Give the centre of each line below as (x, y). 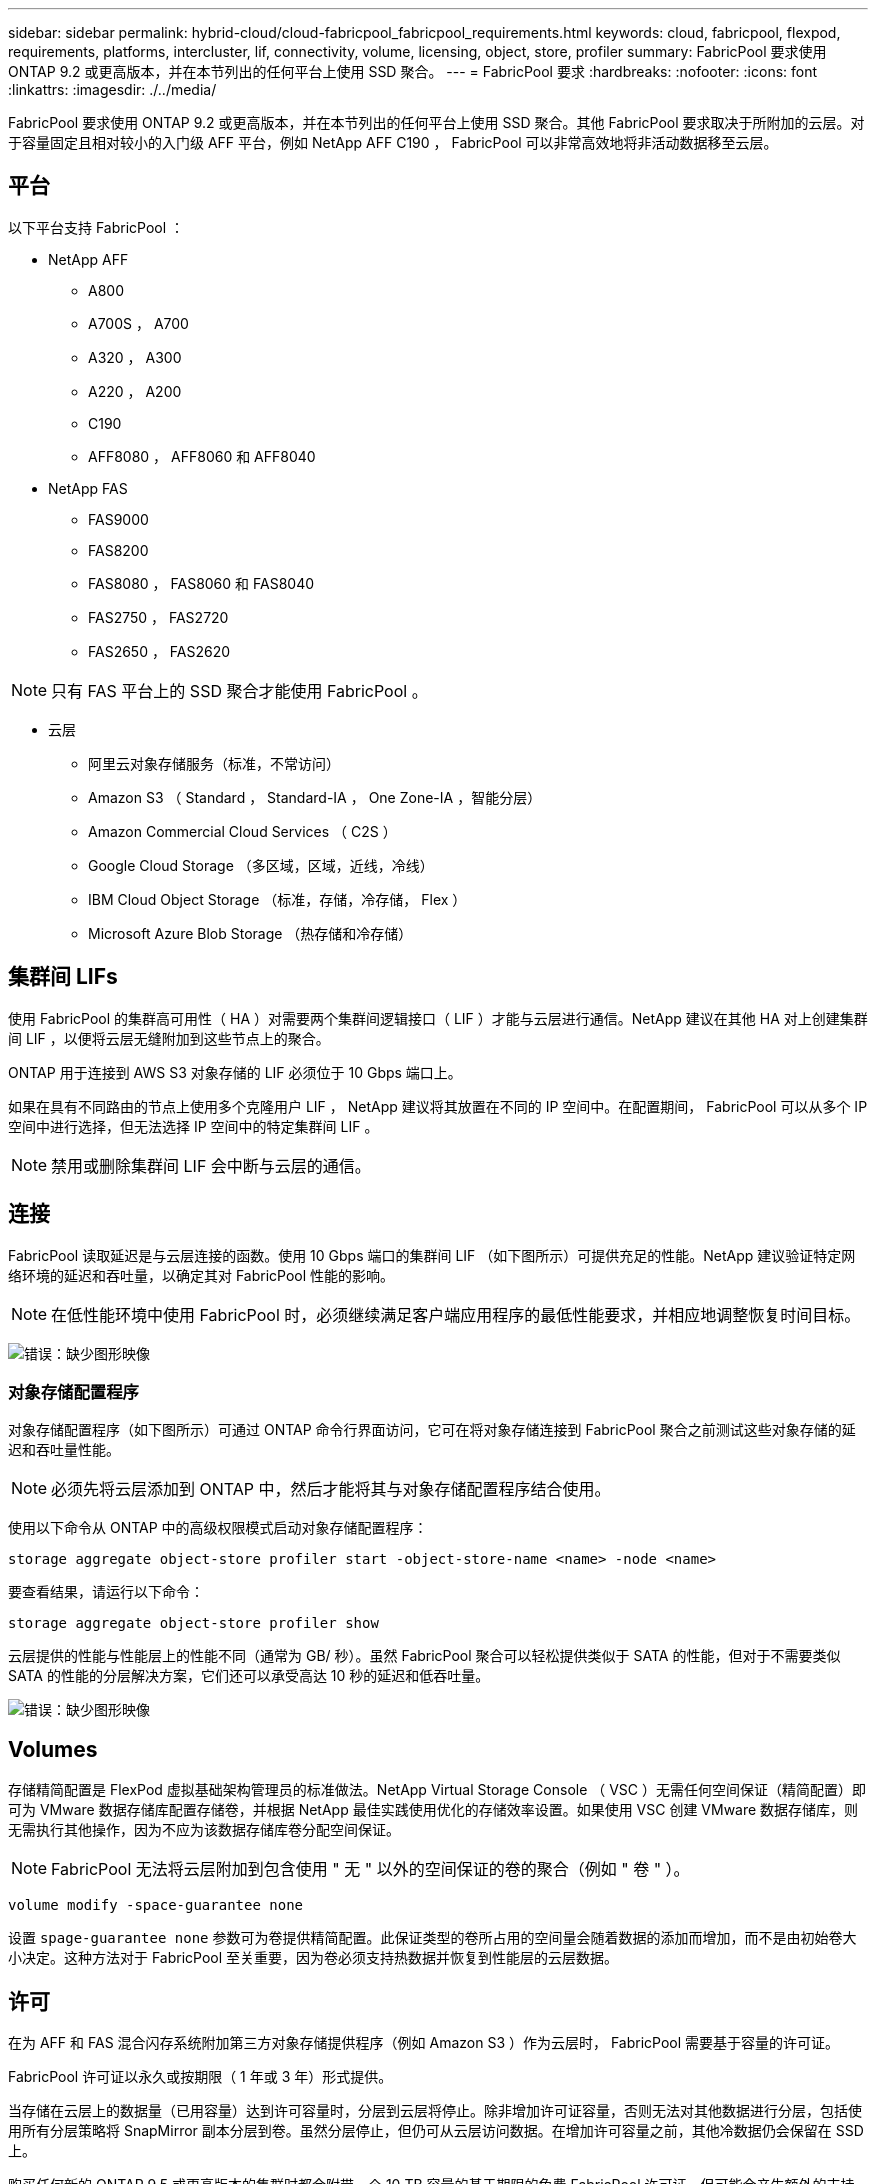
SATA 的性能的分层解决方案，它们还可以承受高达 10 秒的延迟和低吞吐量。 (249, 1676)
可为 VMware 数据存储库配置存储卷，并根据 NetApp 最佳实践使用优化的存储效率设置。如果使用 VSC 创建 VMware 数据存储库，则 (433, 1810)
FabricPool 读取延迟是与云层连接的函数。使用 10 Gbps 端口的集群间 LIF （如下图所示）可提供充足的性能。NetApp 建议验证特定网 (432, 1255)
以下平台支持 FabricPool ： (96, 227)
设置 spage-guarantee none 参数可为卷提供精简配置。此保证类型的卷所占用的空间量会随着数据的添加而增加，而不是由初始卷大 (432, 1938)
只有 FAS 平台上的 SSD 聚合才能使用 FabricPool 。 (239, 690)
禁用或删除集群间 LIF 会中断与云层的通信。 (211, 1165)
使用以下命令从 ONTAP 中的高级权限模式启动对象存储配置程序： (218, 1528)
